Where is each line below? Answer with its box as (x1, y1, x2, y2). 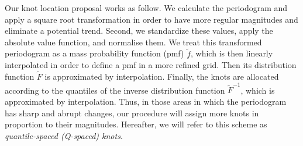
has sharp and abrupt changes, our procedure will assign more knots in (5, 106, 259, 119)
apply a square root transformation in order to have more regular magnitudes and (5, 13, 298, 25)
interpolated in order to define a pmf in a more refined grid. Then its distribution (5, 59, 297, 71)
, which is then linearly (191, 47, 273, 59)
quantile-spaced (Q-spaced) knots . (5, 129, 123, 141)
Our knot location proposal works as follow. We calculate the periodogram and (5, 2, 288, 13)
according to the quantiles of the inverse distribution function (5, 84, 225, 96)
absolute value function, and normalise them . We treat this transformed (5, 35, 262, 48)
